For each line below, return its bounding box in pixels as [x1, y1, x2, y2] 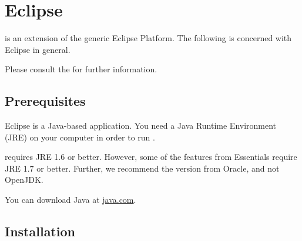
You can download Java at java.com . [5, 193, 136, 206]
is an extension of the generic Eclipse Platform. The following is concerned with [5, 32, 292, 44]
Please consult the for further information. [5, 63, 157, 75]
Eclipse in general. [5, 43, 71, 55]
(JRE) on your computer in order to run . [5, 130, 155, 143]
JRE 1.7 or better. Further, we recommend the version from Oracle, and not [5, 162, 280, 174]
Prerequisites [5, 92, 86, 110]
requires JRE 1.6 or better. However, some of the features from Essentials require [5, 150, 297, 163]
